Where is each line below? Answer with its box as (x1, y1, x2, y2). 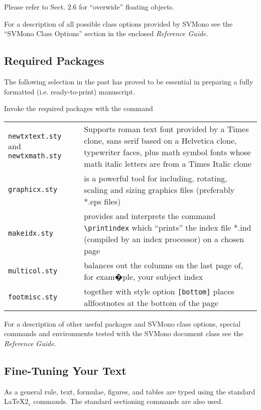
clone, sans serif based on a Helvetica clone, (84, 134, 237, 146)
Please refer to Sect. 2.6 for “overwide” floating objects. (4, 2, 175, 12)
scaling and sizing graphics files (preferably (84, 183, 235, 195)
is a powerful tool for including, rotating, (84, 172, 227, 184)
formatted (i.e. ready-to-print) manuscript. (4, 86, 135, 96)
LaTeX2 (4, 396, 29, 406)
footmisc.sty (8, 292, 58, 301)
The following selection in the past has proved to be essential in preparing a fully (4, 76, 253, 86)
